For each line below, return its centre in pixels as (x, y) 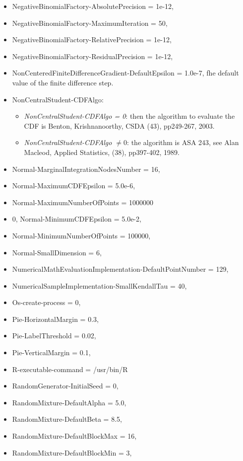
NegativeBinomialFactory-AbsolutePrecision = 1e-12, (93, 6)
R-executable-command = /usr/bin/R (70, 369)
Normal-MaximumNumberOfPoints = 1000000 (83, 202)
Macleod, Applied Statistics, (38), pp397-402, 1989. (102, 152)
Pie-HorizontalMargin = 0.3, (55, 319)
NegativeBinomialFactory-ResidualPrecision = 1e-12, (92, 56)
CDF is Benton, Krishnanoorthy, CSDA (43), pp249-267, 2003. (119, 125)
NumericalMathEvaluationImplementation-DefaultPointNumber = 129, (120, 269)
